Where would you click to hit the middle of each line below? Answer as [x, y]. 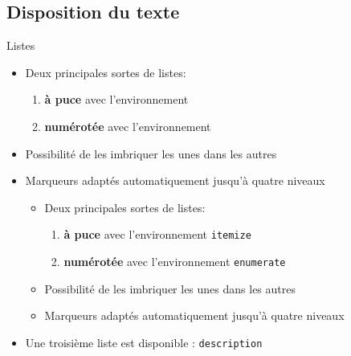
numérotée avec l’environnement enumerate [175, 262]
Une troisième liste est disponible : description [144, 342]
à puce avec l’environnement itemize [157, 234]
